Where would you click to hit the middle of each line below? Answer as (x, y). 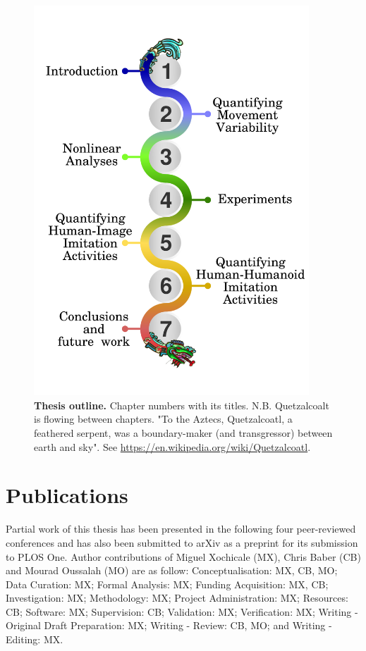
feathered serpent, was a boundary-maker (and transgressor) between (183, 433)
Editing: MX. (35, 639)
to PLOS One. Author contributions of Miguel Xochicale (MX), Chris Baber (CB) (183, 556)
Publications (67, 495)
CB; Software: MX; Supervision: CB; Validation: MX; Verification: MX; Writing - (182, 611)
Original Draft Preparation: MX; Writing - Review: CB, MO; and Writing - (169, 625)
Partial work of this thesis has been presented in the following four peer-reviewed (181, 529)
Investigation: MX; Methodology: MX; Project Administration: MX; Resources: (177, 598)
